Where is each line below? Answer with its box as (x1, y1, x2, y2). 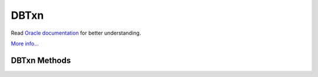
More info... (11, 40, 39, 47)
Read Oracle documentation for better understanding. (11, 29, 141, 36)
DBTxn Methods (11, 55, 71, 65)
